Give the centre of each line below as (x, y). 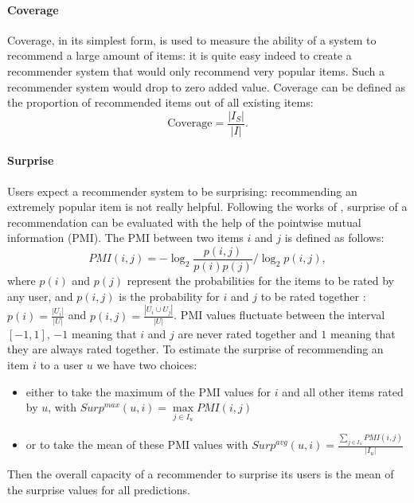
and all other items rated (343, 391)
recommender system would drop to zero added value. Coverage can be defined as (207, 86)
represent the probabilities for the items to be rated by (260, 281)
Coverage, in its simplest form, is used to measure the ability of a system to (192, 39)
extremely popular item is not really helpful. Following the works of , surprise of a (207, 207)
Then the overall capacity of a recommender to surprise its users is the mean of (201, 474)
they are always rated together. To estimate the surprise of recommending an (195, 349)
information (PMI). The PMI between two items (125, 238)
